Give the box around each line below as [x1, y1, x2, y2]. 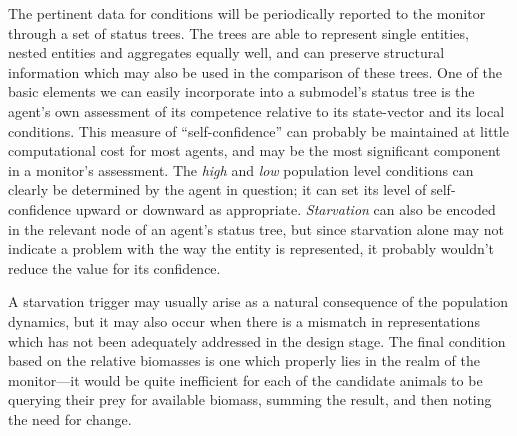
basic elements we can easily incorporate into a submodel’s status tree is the [8, 81, 475, 102]
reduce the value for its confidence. [8, 257, 221, 278]
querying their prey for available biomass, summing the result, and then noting [8, 389, 492, 410]
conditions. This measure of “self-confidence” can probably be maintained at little [8, 120, 509, 141]
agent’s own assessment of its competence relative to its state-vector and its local [8, 100, 505, 121]
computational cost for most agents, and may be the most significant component [8, 140, 501, 161]
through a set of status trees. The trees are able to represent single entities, [8, 22, 469, 43]
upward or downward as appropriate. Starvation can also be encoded [75, 198, 496, 219]
